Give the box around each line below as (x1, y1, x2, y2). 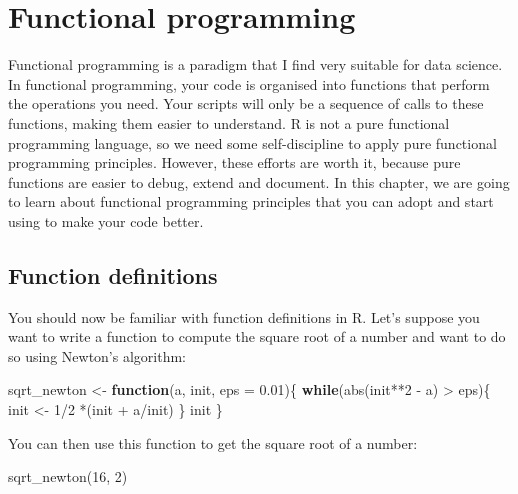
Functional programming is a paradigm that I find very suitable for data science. (8, 54, 503, 75)
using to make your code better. (8, 210, 204, 231)
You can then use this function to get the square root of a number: (8, 432, 418, 453)
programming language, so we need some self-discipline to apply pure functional (8, 132, 497, 153)
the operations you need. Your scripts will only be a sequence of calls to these (8, 93, 484, 114)
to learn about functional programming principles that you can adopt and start (8, 191, 494, 212)
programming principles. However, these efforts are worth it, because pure (8, 152, 461, 173)
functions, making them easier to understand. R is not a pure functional (8, 112, 450, 133)
